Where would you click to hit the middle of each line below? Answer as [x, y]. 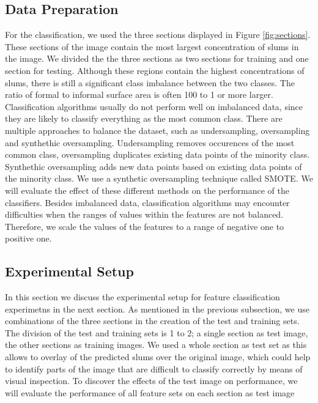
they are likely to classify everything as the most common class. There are [144, 118]
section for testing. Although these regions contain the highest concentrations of [155, 70]
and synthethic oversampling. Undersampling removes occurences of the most [150, 142]
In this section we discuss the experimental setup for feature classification [142, 297]
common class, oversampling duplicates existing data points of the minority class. [157, 154]
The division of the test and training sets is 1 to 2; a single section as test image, [157, 332]
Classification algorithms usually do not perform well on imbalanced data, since [154, 106]
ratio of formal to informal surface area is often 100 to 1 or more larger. [139, 94]
